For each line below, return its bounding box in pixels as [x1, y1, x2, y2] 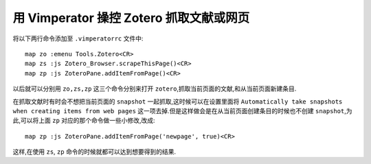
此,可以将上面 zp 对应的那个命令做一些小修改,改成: [12, 117, 155, 125]
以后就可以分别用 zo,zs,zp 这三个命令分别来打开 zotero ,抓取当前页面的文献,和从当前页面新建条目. [12, 84, 297, 93]
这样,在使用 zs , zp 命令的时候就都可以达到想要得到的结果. [12, 148, 177, 156]
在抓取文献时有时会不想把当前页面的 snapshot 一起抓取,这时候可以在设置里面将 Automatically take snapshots [12, 97, 343, 106]
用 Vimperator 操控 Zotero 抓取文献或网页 [12, 10, 250, 25]
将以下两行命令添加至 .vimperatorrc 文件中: [12, 34, 144, 43]
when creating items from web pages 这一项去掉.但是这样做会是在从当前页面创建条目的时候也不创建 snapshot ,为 [12, 106, 352, 115]
